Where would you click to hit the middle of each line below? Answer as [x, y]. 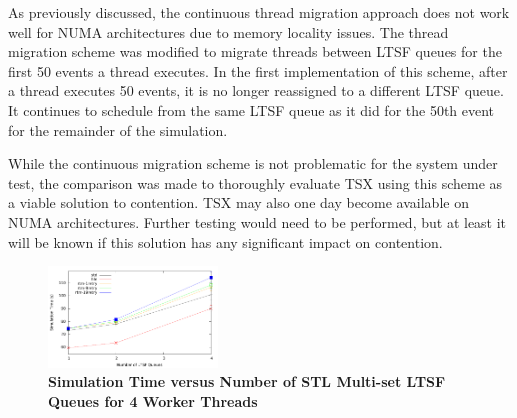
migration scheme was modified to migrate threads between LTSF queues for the [255, 51]
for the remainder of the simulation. [118, 129]
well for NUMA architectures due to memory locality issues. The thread [228, 31]
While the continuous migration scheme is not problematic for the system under [253, 163]
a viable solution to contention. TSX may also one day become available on [238, 202]
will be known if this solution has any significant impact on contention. [225, 241]
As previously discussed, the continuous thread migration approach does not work [259, 12]
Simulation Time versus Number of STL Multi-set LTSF [247, 381]
